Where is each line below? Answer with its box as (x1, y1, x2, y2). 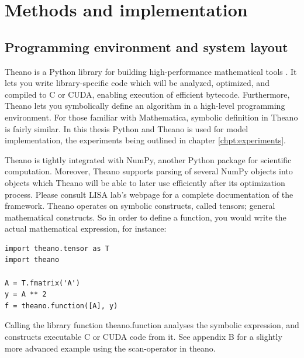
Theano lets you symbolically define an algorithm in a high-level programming (5, 99, 285, 112)
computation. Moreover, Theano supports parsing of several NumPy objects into (5, 165, 293, 177)
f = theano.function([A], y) (5, 301, 118, 310)
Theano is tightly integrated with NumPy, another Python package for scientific (5, 153, 292, 166)
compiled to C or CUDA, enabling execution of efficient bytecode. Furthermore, (5, 88, 290, 100)
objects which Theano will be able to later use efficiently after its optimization (5, 176, 285, 188)
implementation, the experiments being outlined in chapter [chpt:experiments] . (5, 134, 286, 146)
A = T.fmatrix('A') (5, 278, 80, 287)
